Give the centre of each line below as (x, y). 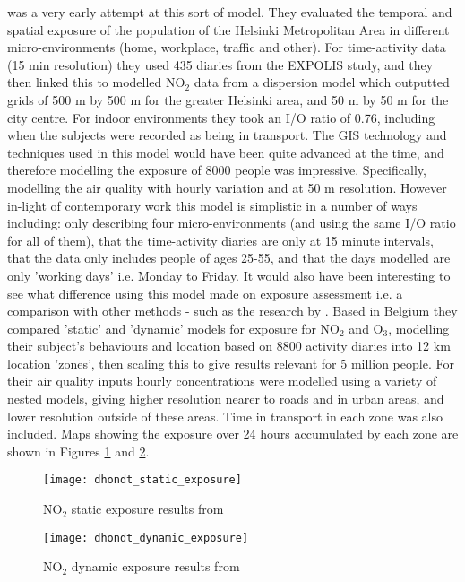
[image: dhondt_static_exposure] (142, 480)
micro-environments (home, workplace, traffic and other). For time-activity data (227, 47)
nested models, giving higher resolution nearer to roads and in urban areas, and (226, 399)
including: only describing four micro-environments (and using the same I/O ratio (232, 223)
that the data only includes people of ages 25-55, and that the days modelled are (229, 258)
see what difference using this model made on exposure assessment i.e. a (205, 293)
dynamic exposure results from (155, 566)
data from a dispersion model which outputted (322, 82)
